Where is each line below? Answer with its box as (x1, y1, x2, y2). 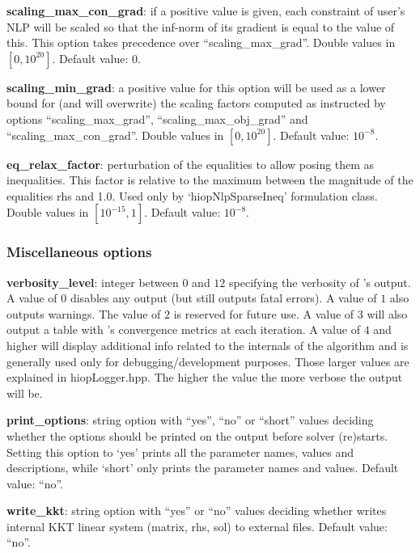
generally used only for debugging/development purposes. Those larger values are (6, 352, 409, 369)
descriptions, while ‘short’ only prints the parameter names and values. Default (6, 459, 399, 476)
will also (367, 305, 408, 322)
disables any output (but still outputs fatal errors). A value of (70, 289, 377, 306)
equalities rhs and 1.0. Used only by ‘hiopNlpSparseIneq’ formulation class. (6, 187, 378, 204)
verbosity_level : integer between (6, 273, 179, 290)
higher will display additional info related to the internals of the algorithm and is (6, 336, 409, 353)
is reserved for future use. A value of (173, 305, 354, 322)
